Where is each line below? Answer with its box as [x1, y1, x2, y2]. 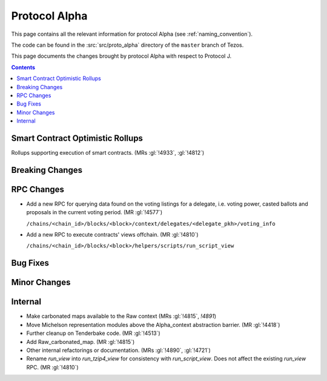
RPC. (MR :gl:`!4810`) [26, 363, 79, 371]
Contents [11, 64, 36, 71]
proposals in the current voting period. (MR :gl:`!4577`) [26, 209, 163, 216]
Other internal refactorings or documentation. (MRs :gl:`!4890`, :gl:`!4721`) [26, 346, 211, 354]
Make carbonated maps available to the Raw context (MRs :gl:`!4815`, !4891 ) [26, 312, 217, 320]
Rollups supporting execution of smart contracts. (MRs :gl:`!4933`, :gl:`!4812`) [11, 149, 205, 156]
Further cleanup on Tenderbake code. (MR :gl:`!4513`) [26, 329, 160, 337]
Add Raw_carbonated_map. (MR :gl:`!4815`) [26, 338, 135, 345]
